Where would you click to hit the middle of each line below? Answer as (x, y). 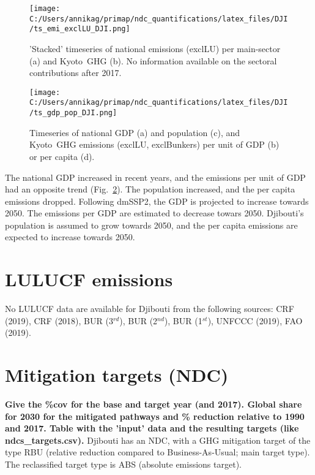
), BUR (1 (183, 320)
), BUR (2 (139, 320)
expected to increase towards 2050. (70, 237)
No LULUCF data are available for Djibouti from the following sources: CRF (150, 309)
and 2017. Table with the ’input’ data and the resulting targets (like (152, 428)
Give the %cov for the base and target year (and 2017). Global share (154, 404)
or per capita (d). (62, 156)
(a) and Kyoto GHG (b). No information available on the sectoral (153, 60)
